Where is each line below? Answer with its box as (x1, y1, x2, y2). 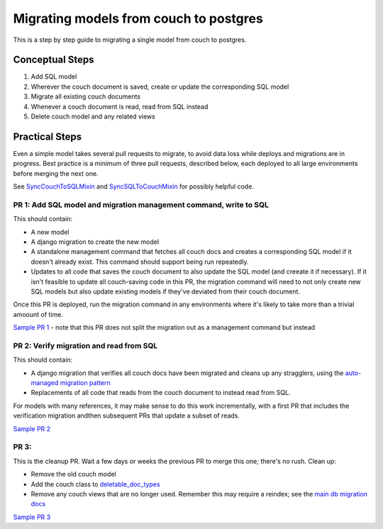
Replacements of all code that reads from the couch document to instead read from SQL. (30, 389, 291, 397)
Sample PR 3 (13, 513, 51, 521)
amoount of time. (13, 310, 63, 318)
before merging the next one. (13, 169, 99, 177)
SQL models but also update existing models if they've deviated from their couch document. (30, 287, 301, 296)
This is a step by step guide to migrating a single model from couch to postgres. (13, 35, 247, 44)
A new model (30, 228, 70, 236)
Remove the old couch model (30, 470, 116, 479)
